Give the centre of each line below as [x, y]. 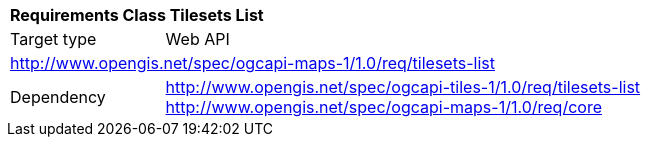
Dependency [58, 97]
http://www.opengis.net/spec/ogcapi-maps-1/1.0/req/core [383, 107]
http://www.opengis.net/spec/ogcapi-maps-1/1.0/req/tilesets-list [252, 63]
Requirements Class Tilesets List [137, 15]
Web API [197, 39]
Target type [53, 39]
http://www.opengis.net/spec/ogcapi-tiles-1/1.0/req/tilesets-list [403, 87]
